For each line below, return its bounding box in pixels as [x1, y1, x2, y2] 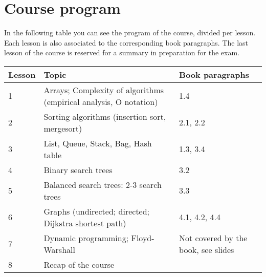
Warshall [43, 243, 75, 255]
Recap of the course [43, 258, 115, 270]
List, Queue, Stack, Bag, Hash [43, 137, 152, 149]
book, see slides [179, 243, 234, 255]
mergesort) [43, 122, 82, 134]
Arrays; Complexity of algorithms [43, 83, 164, 96]
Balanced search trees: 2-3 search [43, 178, 162, 190]
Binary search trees [43, 163, 113, 176]
